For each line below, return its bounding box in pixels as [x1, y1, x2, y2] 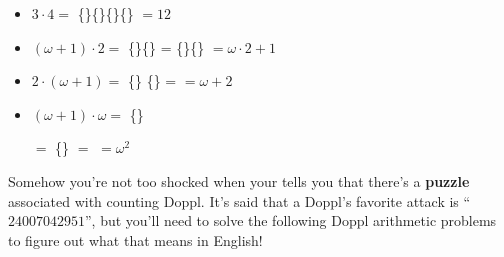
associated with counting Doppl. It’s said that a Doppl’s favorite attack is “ [8, 190, 471, 211]
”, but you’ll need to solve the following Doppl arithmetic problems [85, 210, 497, 231]
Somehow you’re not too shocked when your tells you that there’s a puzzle [8, 170, 470, 191]
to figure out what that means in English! [8, 229, 263, 250]
